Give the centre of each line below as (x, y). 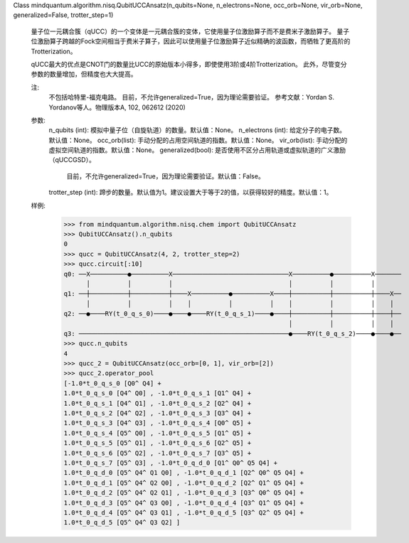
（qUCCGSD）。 (72, 160)
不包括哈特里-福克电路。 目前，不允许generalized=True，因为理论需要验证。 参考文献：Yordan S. (191, 97)
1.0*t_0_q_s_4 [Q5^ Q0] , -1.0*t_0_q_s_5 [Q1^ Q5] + (158, 433)
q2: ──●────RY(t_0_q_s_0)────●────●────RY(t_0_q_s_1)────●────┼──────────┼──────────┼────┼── (233, 314)
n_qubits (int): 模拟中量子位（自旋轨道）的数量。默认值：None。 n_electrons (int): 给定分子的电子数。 (197, 130)
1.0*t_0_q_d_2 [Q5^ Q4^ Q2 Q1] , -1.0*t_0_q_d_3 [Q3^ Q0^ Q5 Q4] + (184, 493)
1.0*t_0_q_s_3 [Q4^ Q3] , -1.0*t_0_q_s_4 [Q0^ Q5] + (158, 423)
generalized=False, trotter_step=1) (63, 15)
